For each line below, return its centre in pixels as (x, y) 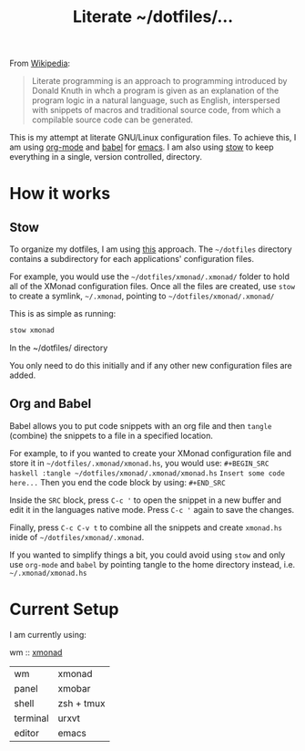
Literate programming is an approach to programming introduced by (159, 81)
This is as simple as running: (63, 314)
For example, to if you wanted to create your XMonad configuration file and (151, 453)
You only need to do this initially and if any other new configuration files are (151, 366)
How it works (60, 194)
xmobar (74, 688)
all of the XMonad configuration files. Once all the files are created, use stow (152, 287)
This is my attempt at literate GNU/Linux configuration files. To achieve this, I (153, 138)
